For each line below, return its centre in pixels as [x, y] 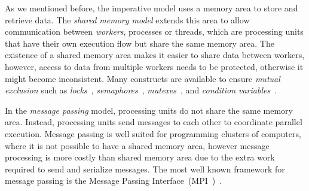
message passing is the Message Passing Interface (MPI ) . [114, 181]
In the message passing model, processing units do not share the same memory [149, 110]
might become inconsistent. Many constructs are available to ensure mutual [143, 78]
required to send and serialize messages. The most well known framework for [145, 169]
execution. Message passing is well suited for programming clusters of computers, [153, 133]
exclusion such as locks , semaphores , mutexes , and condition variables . [141, 90]
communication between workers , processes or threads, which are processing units [154, 31]
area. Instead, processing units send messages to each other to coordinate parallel [154, 122]
